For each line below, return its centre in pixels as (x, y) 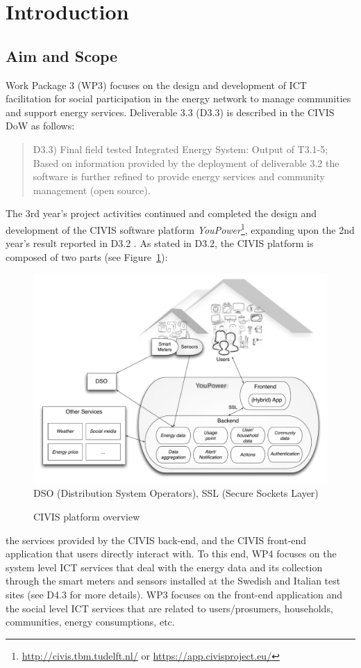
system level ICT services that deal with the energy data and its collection (164, 567)
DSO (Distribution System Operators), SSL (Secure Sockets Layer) (176, 493)
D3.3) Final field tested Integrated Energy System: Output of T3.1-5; (180, 149)
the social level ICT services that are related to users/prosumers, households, (169, 608)
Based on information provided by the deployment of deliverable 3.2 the (186, 162)
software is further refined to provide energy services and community (179, 176)
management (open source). (92, 190)
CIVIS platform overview (87, 516)
